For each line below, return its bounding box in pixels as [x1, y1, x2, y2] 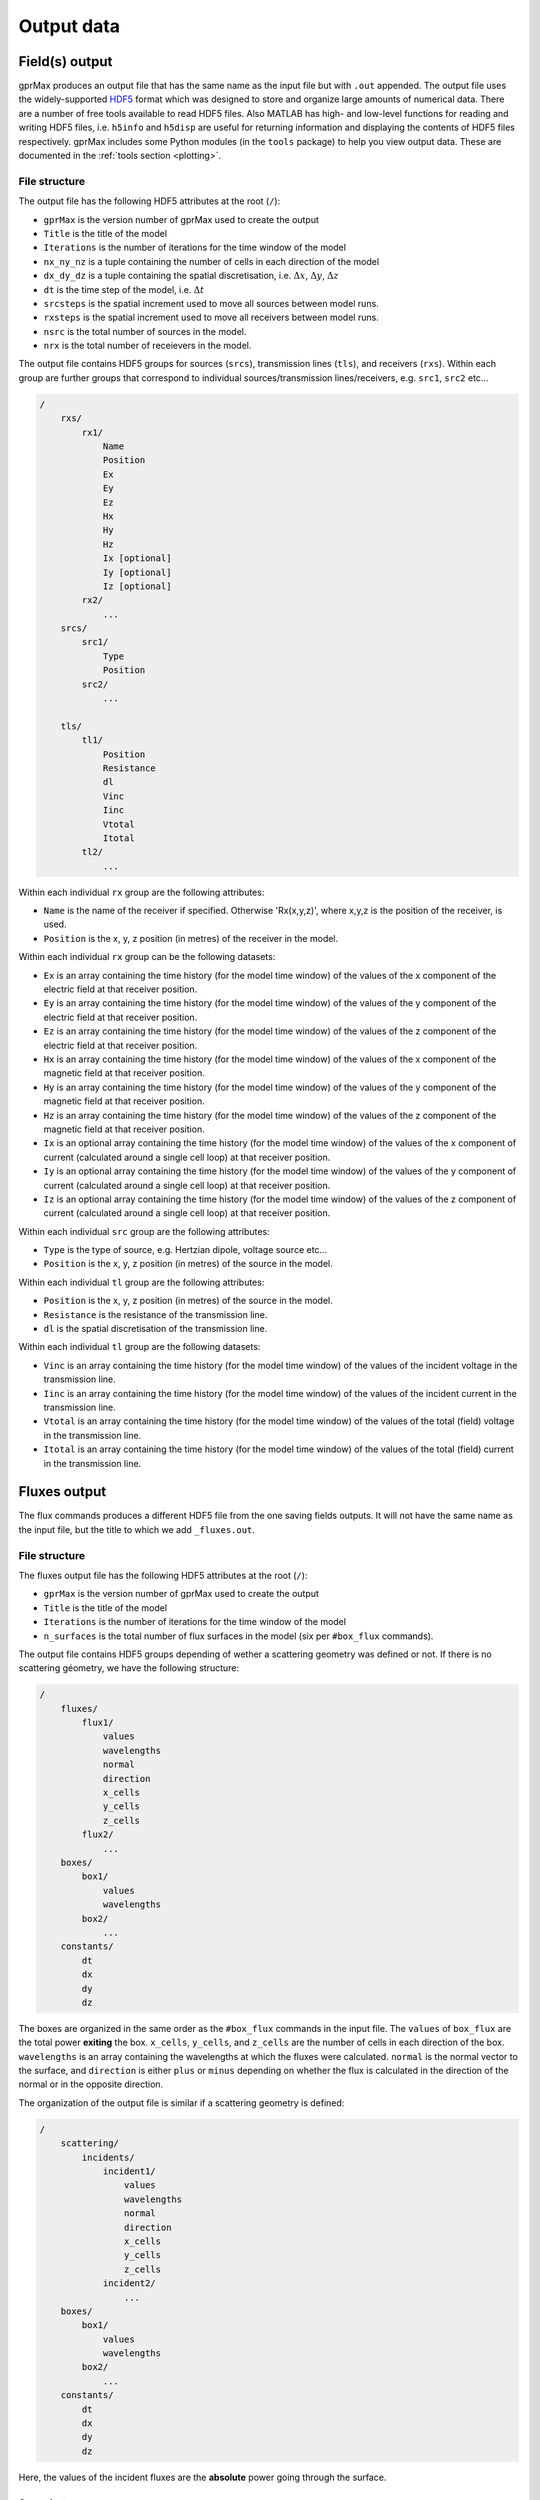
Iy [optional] [102, 566, 172, 578]
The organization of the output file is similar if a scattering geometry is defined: [18, 2096, 345, 2109]
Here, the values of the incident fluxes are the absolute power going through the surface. [18, 2471, 387, 2483]
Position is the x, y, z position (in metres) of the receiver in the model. [43, 932, 339, 944]
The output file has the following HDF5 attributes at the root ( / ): [18, 195, 281, 207]
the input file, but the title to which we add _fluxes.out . [18, 1523, 255, 1535]
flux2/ [81, 1829, 114, 1840]
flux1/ [81, 1717, 114, 1729]
